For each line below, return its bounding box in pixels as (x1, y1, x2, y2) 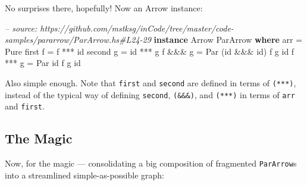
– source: (5, 21, 37, 34)
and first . (5, 100, 45, 112)
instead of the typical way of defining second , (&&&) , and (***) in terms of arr (5, 88, 295, 101)
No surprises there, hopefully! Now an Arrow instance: (5, 2, 203, 14)
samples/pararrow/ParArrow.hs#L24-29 (5, 33, 151, 46)
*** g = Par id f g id (5, 57, 81, 69)
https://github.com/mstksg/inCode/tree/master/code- (40, 21, 234, 34)
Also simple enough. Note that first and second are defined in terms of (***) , (5, 76, 296, 89)
